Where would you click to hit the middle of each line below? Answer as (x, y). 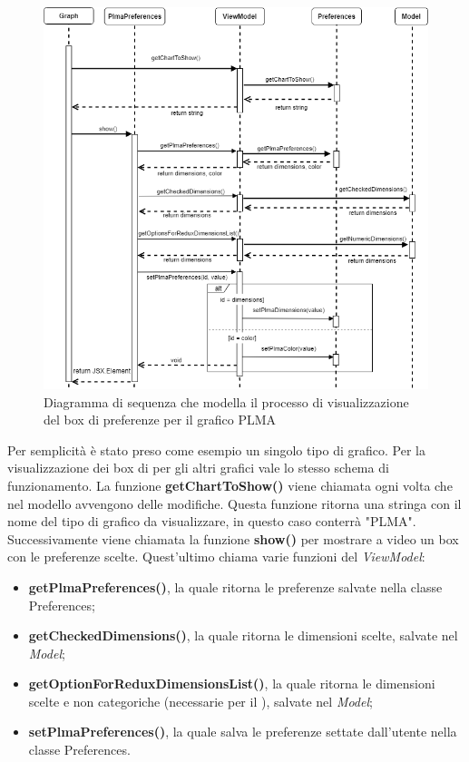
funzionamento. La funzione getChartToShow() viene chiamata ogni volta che (230, 485)
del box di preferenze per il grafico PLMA (160, 420)
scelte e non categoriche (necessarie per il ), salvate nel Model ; (200, 701)
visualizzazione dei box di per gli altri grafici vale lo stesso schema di (198, 468)
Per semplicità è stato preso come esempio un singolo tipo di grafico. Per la (216, 449)
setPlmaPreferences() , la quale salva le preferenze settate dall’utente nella (243, 732)
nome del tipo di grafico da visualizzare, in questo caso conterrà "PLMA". (212, 521)
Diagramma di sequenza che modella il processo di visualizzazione (226, 401)
